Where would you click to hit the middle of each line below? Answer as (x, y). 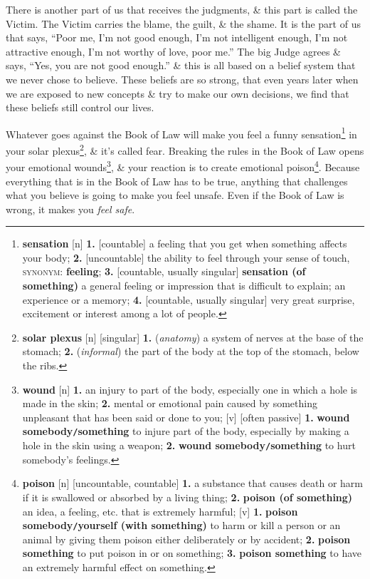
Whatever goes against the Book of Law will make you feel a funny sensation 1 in (181, 133)
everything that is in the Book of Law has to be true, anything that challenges (177, 181)
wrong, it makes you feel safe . (70, 209)
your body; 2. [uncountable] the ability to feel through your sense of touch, (186, 257)
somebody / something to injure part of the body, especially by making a (186, 431)
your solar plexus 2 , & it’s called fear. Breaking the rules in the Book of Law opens (185, 149)
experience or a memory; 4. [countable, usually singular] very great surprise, (189, 299)
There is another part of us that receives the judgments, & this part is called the (182, 9)
